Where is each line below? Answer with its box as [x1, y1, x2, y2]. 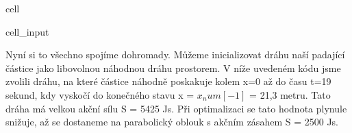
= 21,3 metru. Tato [249, 87, 331, 101]
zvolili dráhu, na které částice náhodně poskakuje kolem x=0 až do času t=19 [5, 74, 331, 88]
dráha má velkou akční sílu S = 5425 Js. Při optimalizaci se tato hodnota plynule [5, 101, 347, 115]
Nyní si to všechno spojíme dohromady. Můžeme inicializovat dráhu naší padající [5, 47, 345, 62]
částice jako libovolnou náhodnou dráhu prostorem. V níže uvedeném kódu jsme [5, 60, 341, 75]
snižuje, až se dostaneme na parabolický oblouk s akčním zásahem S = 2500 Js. [5, 114, 338, 129]
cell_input [5, 24, 49, 38]
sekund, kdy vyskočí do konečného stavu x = [5, 87, 194, 101]
